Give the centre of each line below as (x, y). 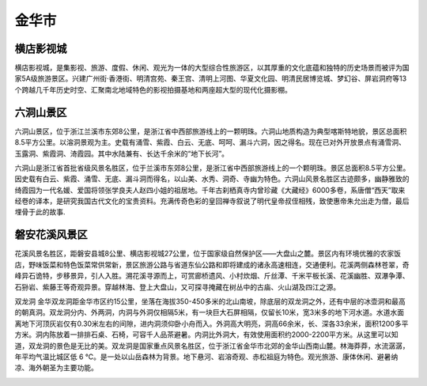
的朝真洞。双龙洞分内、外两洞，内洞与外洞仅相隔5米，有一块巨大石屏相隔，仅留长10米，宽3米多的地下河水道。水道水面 (210, 312)
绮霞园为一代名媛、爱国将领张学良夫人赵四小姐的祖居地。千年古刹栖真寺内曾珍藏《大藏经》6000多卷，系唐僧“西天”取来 (210, 190)
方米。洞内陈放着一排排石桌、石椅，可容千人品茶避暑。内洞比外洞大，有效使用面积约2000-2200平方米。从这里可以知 (206, 335)
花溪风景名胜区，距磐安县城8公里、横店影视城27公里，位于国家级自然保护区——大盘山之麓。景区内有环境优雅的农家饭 (208, 254)
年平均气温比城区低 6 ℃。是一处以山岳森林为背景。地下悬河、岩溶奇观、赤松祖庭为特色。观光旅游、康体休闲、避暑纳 (206, 357)
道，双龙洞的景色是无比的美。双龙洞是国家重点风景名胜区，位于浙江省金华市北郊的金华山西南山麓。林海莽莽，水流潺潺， (212, 346)
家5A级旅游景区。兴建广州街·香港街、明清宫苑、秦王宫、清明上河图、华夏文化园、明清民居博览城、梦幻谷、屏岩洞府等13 (211, 78)
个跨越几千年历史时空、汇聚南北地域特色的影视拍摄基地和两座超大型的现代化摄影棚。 (153, 89)
